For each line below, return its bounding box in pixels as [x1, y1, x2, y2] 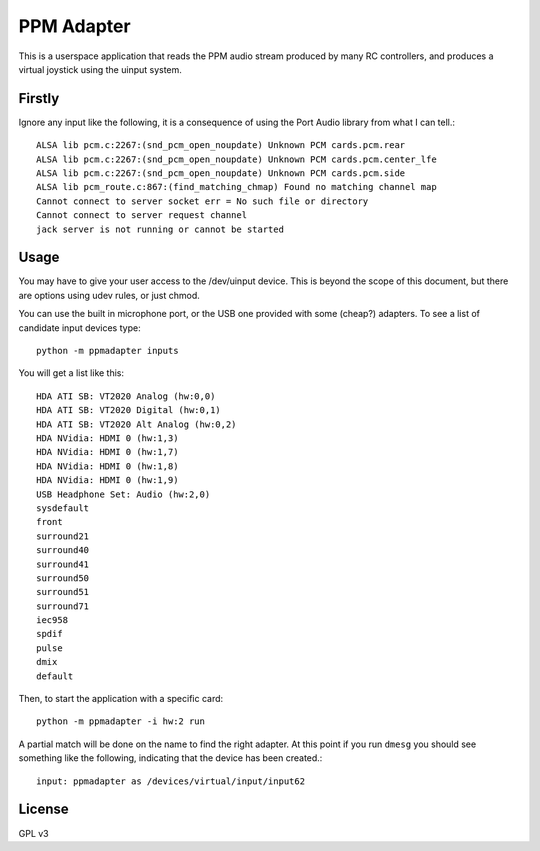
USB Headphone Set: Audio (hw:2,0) [36, 488, 211, 500]
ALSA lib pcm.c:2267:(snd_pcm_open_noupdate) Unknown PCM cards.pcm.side [36, 168, 406, 179]
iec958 [36, 615, 69, 626]
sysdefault [36, 502, 90, 514]
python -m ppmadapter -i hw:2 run [36, 716, 205, 727]
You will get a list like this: [18, 367, 125, 379]
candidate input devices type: [18, 321, 141, 334]
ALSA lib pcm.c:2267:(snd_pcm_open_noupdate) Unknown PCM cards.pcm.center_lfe [36, 153, 437, 165]
